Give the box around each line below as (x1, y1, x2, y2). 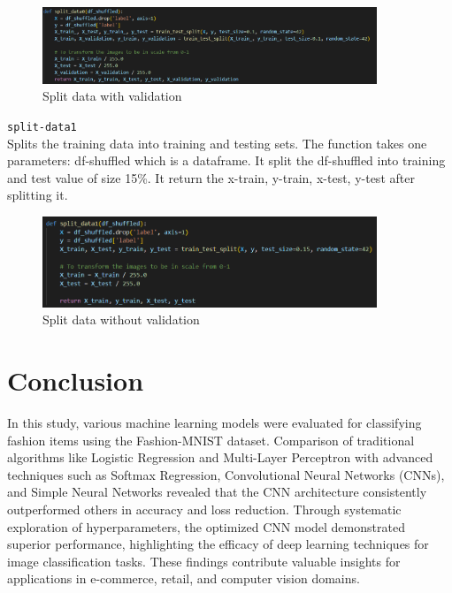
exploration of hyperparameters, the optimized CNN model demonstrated (7, 517, 405, 536)
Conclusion (7, 362, 144, 399)
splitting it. (7, 186, 68, 204)
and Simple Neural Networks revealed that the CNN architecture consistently (7, 483, 427, 501)
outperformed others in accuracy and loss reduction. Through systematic (7, 499, 402, 518)
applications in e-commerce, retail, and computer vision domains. (7, 569, 360, 588)
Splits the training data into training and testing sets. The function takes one (7, 133, 427, 152)
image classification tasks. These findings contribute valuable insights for (7, 551, 401, 570)
